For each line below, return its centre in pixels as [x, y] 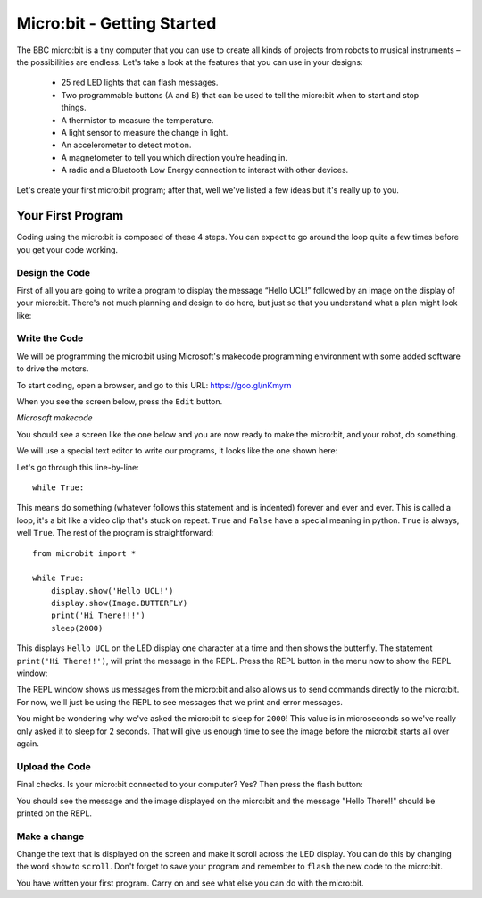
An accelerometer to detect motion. [126, 145]
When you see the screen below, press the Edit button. [120, 401]
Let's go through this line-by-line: [78, 467]
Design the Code [54, 272]
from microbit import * [84, 553]
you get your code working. [67, 249]
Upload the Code [54, 766]
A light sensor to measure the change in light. [145, 132]
